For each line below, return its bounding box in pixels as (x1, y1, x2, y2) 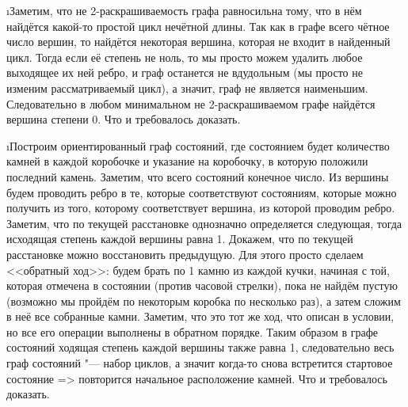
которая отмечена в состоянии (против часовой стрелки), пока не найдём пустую (6, 277, 398, 294)
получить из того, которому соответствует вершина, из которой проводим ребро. (6, 200, 395, 216)
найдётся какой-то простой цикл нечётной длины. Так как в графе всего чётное (6, 17, 390, 34)
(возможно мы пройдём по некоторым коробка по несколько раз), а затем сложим (6, 292, 401, 309)
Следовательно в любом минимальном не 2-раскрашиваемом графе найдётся (6, 95, 376, 112)
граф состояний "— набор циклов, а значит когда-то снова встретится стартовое (6, 355, 393, 371)
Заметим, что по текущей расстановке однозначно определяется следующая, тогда (6, 215, 402, 231)
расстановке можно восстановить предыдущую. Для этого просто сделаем (6, 245, 364, 262)
